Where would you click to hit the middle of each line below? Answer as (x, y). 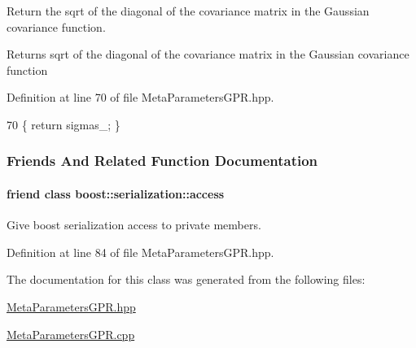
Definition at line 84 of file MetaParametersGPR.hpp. (140, 252)
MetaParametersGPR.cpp (71, 334)
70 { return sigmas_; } (63, 124)
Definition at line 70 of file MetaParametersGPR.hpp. (140, 97)
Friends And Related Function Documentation (162, 161)
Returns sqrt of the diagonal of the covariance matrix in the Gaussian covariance (208, 54)
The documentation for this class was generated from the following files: (186, 279)
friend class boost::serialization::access (116, 194)
